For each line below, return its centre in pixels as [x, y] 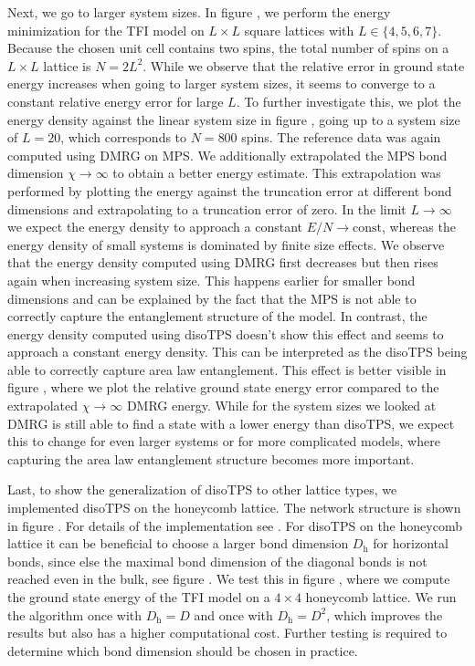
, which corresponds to [124, 137]
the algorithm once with [75, 614]
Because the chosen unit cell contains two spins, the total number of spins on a [228, 48]
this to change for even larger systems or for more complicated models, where [224, 441]
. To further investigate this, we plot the [348, 101]
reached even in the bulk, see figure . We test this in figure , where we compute [229, 579]
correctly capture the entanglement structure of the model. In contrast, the [217, 316]
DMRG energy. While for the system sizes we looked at [281, 406]
